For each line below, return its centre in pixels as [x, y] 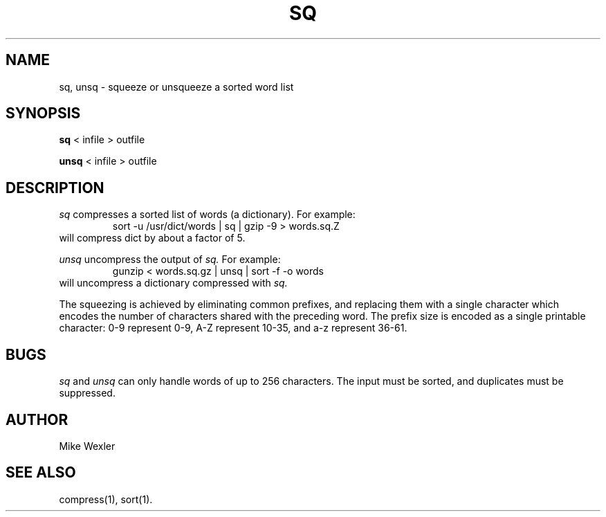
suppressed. [87, 393]
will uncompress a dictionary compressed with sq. [173, 283]
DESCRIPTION [55, 188]
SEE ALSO [41, 473]
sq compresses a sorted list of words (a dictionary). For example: [207, 215]
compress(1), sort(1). [106, 499]
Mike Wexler [87, 446]
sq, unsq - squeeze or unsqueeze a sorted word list [176, 87]
